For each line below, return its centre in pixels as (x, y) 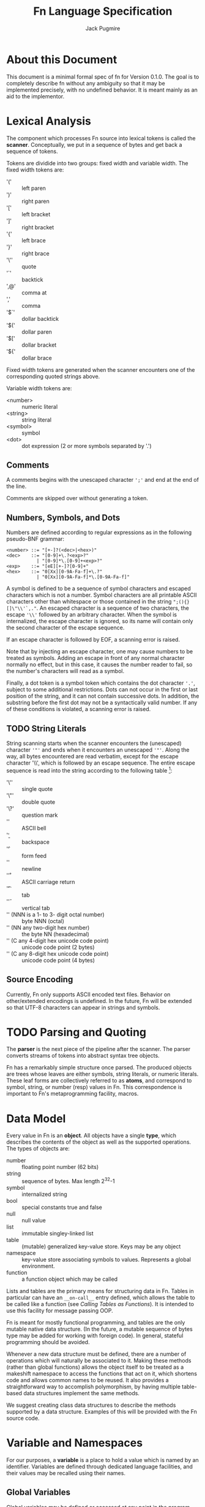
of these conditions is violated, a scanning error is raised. (79, 709)
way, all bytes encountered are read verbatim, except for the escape (92, 757)
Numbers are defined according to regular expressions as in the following (99, 532)
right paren (36, 201)
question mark (40, 815)
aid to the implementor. (35, 96)
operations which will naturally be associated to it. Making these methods (99, 1361)
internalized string (44, 1194)
